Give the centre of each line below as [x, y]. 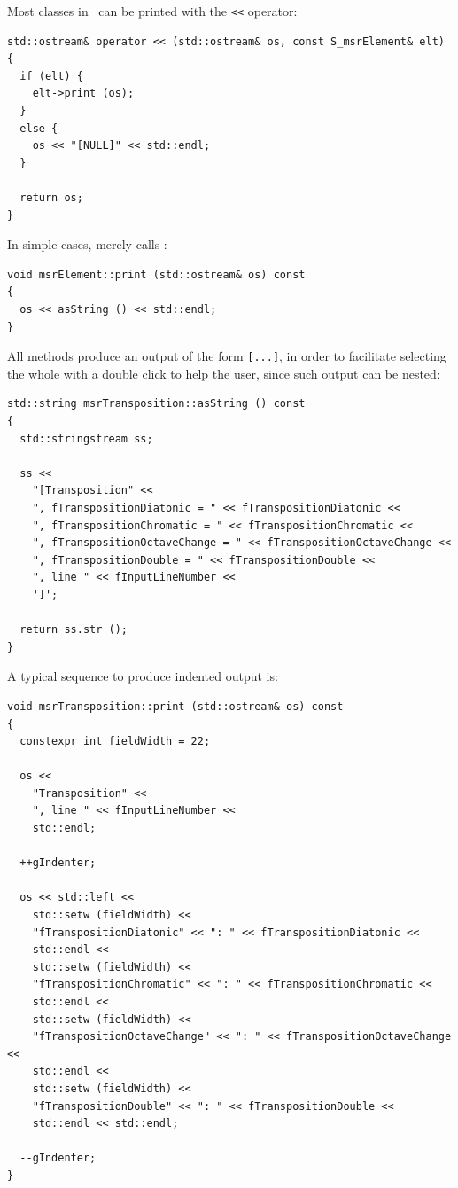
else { [39, 128]
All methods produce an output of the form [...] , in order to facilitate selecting [227, 356]
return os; [51, 198]
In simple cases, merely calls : [87, 244]
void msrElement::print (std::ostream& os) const [156, 274]
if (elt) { [51, 76]
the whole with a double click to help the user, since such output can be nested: [224, 373]
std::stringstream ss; [86, 438]
